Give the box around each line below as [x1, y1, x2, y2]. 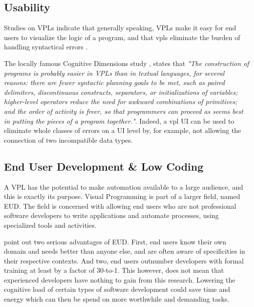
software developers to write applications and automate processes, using [4, 210, 219, 220]
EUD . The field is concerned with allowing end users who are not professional [4, 200, 236, 211]
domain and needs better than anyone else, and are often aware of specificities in [4, 246, 245, 256]
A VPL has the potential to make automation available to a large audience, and [4, 181, 243, 192]
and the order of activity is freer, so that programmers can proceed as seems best [4, 106, 243, 116]
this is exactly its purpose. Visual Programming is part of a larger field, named [4, 191, 240, 201]
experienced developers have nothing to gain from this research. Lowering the [4, 274, 235, 285]
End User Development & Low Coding [4, 158, 204, 174]
